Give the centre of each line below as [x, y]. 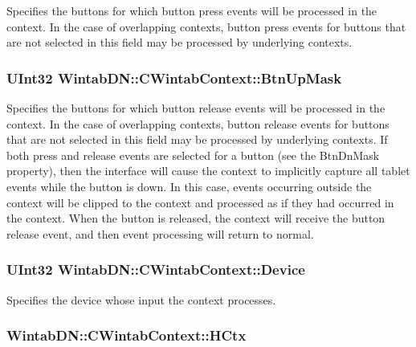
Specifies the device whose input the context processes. [141, 299]
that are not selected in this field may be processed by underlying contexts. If [197, 139]
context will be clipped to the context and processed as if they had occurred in [200, 202]
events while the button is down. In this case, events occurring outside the [189, 186]
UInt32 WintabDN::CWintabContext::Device [156, 269]
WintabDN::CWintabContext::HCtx [126, 335]
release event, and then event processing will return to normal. [160, 233]
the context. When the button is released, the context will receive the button [196, 218]
